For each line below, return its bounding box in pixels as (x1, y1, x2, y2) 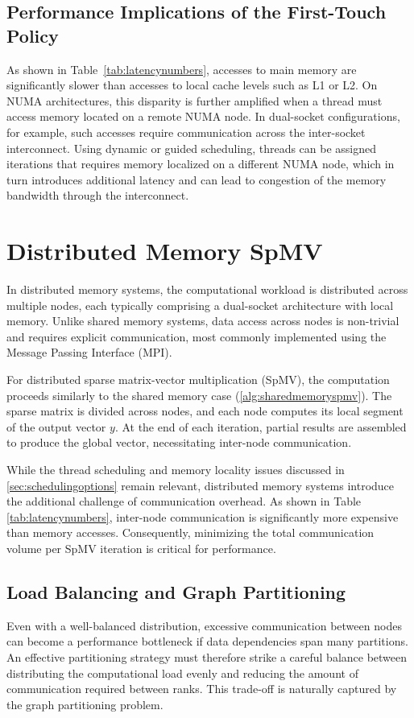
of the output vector (6, 418, 106, 435)
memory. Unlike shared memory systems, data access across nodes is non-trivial (6, 312, 400, 329)
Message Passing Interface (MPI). (6, 344, 172, 361)
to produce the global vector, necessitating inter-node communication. (6, 434, 352, 451)
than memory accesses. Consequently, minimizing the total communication (6, 524, 375, 541)
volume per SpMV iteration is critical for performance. (6, 539, 276, 556)
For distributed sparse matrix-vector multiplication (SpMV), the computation (6, 371, 390, 388)
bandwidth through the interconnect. (6, 187, 189, 204)
